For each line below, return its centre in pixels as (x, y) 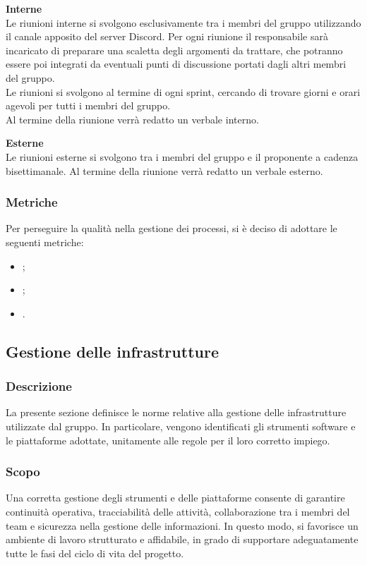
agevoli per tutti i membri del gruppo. (88, 105)
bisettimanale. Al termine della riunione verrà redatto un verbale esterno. (164, 170)
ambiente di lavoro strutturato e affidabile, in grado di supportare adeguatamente (182, 539)
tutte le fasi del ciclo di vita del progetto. (95, 553)
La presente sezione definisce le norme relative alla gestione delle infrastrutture (176, 412)
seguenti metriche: (45, 242)
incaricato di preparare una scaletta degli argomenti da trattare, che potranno (174, 50)
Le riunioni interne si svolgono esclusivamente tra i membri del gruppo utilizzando (183, 22)
